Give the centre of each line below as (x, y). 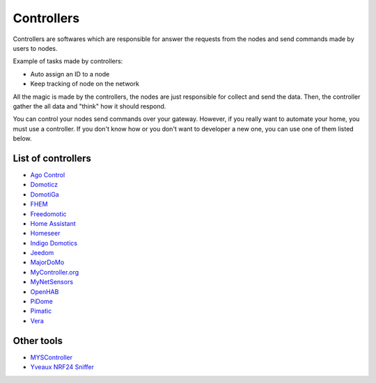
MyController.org (55, 272)
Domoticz (44, 185)
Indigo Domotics (54, 243)
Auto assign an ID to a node (70, 74)
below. (22, 138)
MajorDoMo (47, 262)
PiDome (42, 302)
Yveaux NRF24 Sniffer (62, 367)
